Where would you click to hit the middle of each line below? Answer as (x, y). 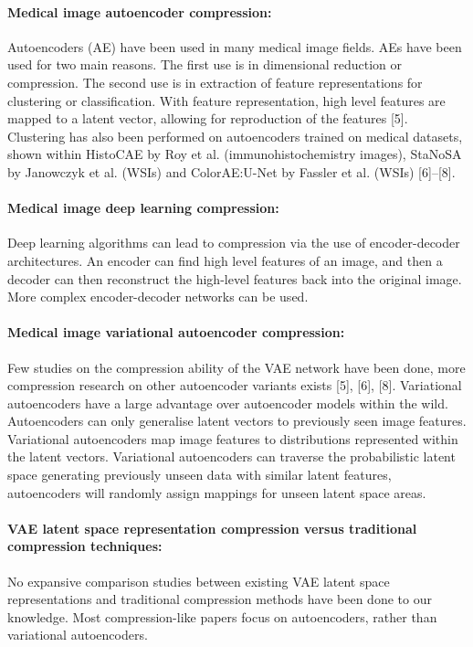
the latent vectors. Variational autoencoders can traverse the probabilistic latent (231, 456)
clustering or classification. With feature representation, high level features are (226, 100)
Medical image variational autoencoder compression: (176, 332)
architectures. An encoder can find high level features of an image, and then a (225, 260)
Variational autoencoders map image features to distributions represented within (233, 438)
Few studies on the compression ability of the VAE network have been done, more (236, 367)
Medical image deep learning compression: (143, 208)
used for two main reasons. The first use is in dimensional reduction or (205, 64)
